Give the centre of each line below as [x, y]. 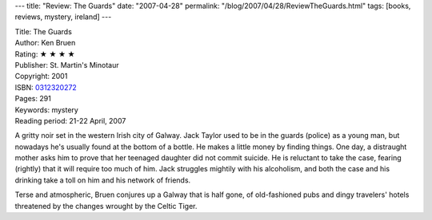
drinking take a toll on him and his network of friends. [103, 180]
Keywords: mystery [47, 110]
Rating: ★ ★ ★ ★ [45, 54]
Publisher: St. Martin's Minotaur [67, 65]
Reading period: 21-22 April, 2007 [70, 120]
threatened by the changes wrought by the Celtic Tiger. [106, 206]
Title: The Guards [43, 31]
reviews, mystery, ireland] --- [63, 17]
